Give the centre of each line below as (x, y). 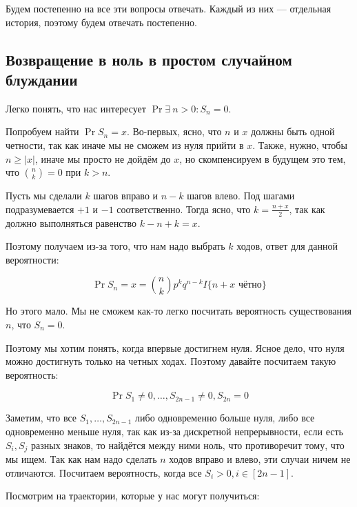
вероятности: (32, 259)
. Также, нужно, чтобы (300, 145)
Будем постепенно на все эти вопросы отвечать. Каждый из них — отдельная (169, 8)
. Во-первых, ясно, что (174, 131)
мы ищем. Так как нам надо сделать (81, 458)
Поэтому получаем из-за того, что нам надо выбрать (115, 246)
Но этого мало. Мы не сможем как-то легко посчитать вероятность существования (178, 311)
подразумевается (40, 209)
